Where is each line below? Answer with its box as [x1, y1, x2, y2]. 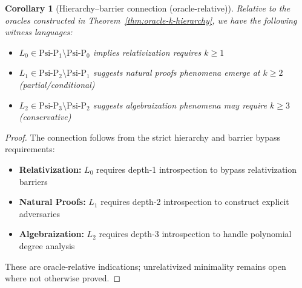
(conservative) [19, 110, 71, 123]
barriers [19, 175, 48, 187]
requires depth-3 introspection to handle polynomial [99, 227, 292, 240]
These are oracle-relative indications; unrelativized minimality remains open [5, 260, 286, 272]
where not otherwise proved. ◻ [5, 272, 121, 284]
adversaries [19, 207, 60, 219]
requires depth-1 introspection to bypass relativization [96, 162, 297, 175]
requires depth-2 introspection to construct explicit [100, 195, 289, 208]
